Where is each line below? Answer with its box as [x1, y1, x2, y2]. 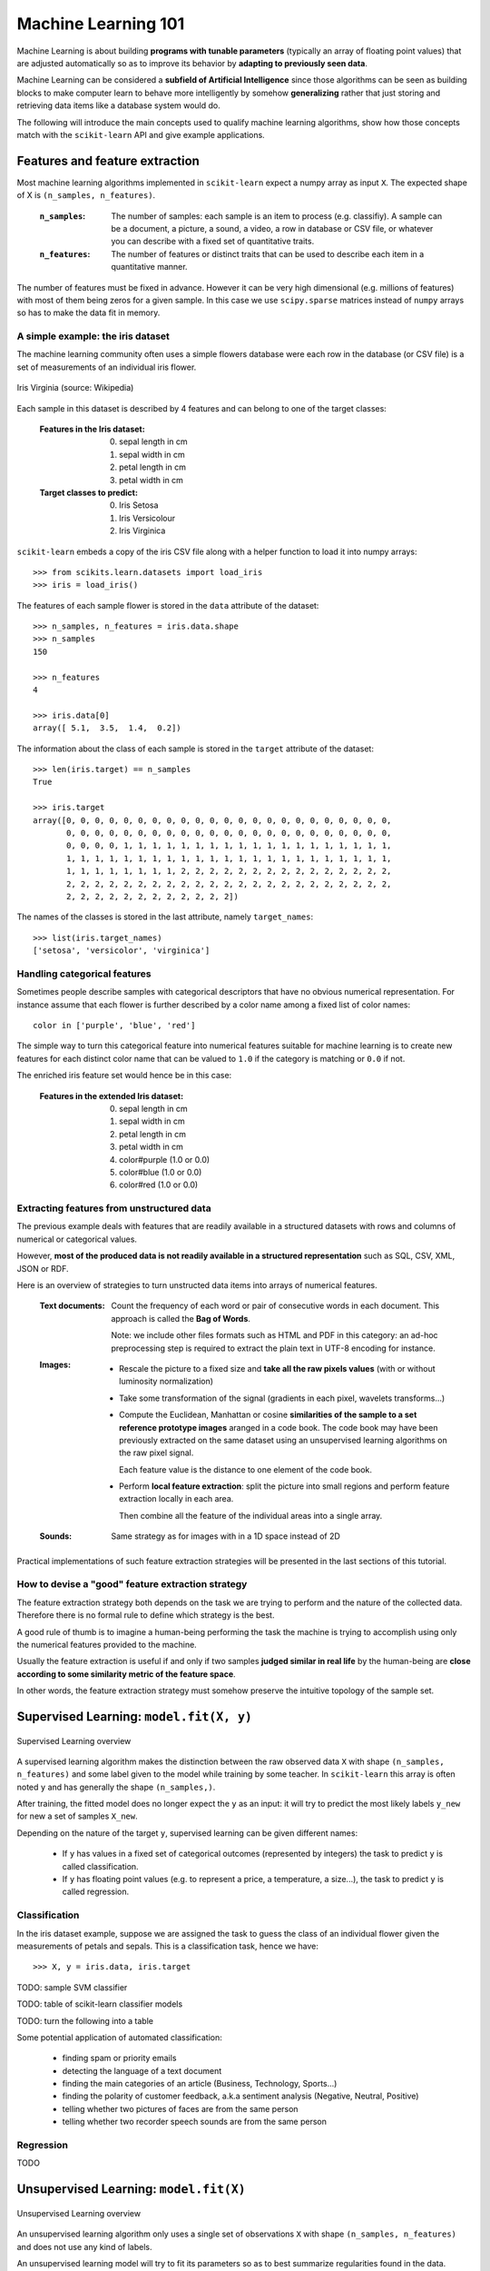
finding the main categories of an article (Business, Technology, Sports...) [62, 2078, 338, 2089]
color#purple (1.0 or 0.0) [119, 1154, 211, 1165]
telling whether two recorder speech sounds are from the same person [62, 2117, 327, 2127]
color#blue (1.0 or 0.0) [119, 1166, 202, 1177]
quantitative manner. [111, 262, 188, 273]
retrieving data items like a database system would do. [16, 100, 221, 111]
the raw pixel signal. [119, 1447, 194, 1458]
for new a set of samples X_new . [16, 1810, 138, 1821]
